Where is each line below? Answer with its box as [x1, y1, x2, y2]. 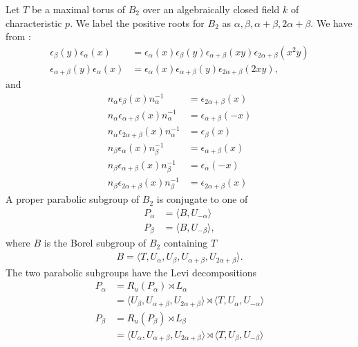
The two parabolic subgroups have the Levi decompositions [6, 265, 257, 279]
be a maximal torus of [31, 2, 125, 16]
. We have [310, 15, 352, 30]
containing [163, 235, 208, 250]
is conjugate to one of [156, 192, 248, 206]
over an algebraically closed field [142, 2, 280, 16]
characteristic [6, 15, 62, 30]
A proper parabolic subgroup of [6, 192, 140, 206]
